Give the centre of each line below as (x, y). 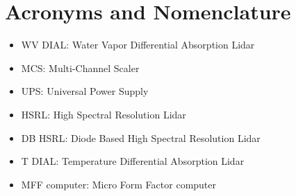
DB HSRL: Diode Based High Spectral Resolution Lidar (141, 137)
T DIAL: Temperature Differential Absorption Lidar (133, 161)
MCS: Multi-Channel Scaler (80, 68)
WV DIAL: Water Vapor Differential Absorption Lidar (138, 45)
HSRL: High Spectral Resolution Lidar (104, 114)
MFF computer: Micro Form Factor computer (119, 184)
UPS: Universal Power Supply (85, 91)
